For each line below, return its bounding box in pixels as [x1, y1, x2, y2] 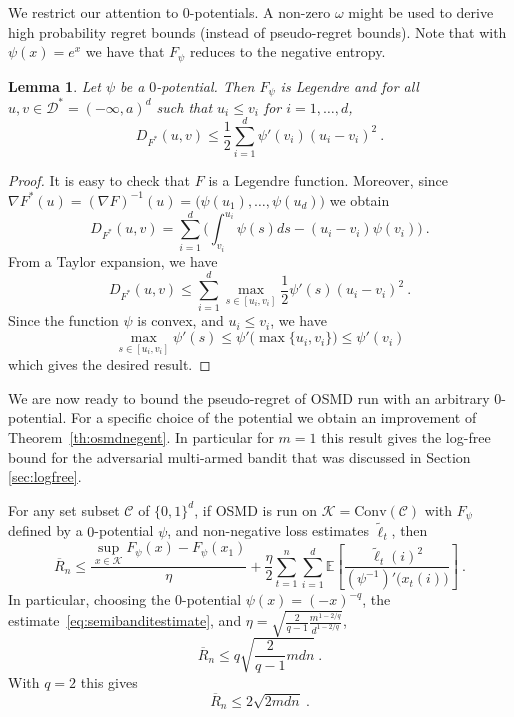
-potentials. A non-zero [189, 2, 331, 22]
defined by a [8, 520, 83, 541]
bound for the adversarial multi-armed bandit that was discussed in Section [8, 446, 471, 467]
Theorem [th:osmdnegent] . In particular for [8, 427, 274, 448]
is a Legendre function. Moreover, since [208, 170, 449, 191]
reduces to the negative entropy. [189, 41, 386, 62]
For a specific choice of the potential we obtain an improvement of [71, 407, 477, 428]
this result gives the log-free [321, 427, 491, 448]
